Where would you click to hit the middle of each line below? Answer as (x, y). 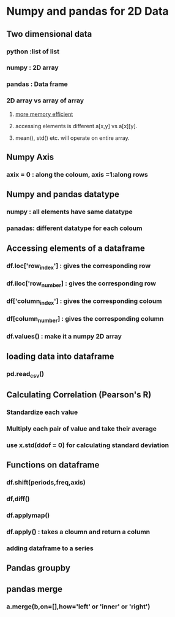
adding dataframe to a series (50, 548)
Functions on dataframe (53, 465)
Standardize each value (42, 412)
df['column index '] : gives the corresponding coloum (84, 301)
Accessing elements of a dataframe (76, 248)
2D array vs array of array (45, 101)
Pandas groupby (38, 568)
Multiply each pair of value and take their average (82, 429)
